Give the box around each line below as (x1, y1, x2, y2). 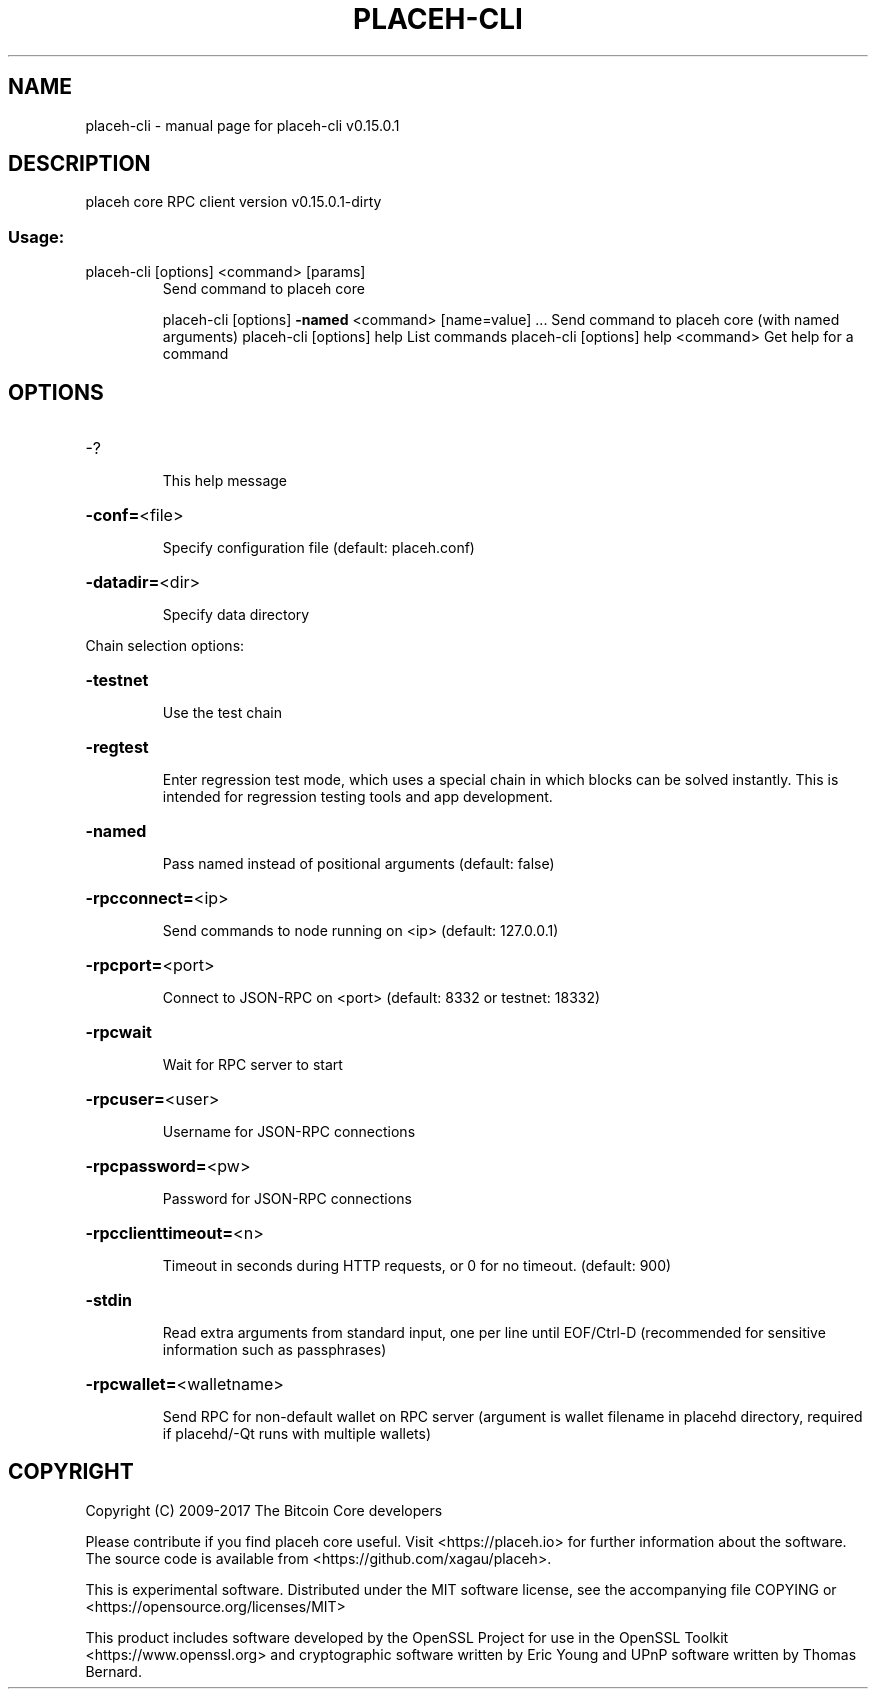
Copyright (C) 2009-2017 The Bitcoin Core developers (85, 1501, 443, 1519)
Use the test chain (162, 704, 282, 722)
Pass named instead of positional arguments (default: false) (162, 855, 555, 873)
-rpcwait (85, 1022, 152, 1043)
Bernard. (85, 1662, 142, 1680)
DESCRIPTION (8, 151, 151, 177)
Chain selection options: (85, 637, 245, 655)
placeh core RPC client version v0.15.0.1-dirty (85, 193, 382, 211)
